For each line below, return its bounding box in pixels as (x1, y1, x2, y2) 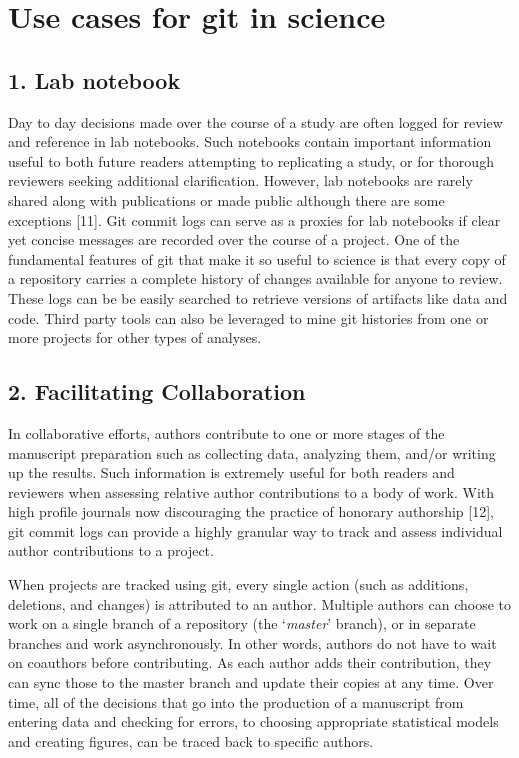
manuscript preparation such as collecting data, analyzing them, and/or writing (8, 442, 496, 463)
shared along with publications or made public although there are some (8, 189, 445, 210)
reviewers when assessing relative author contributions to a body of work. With (8, 481, 495, 502)
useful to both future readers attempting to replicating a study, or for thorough (8, 150, 494, 171)
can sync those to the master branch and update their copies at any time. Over (8, 672, 494, 693)
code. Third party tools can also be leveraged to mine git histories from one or (8, 307, 489, 328)
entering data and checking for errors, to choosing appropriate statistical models (8, 711, 499, 732)
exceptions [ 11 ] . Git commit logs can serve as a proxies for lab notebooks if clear (8, 209, 501, 230)
